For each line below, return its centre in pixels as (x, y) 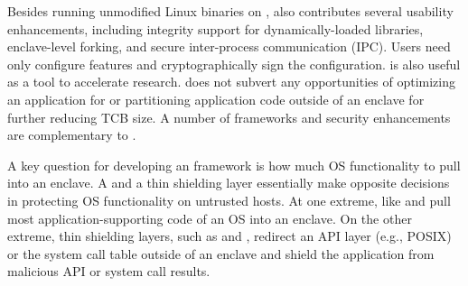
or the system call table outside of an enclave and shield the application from (221, 253)
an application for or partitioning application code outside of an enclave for (216, 99)
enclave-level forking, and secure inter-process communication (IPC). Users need (229, 46)
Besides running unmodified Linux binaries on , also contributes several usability (230, 11)
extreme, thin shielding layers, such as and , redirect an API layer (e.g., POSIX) (229, 236)
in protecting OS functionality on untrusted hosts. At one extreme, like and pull (229, 200)
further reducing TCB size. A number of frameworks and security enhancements (229, 117)
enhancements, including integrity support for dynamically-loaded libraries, (215, 28)
